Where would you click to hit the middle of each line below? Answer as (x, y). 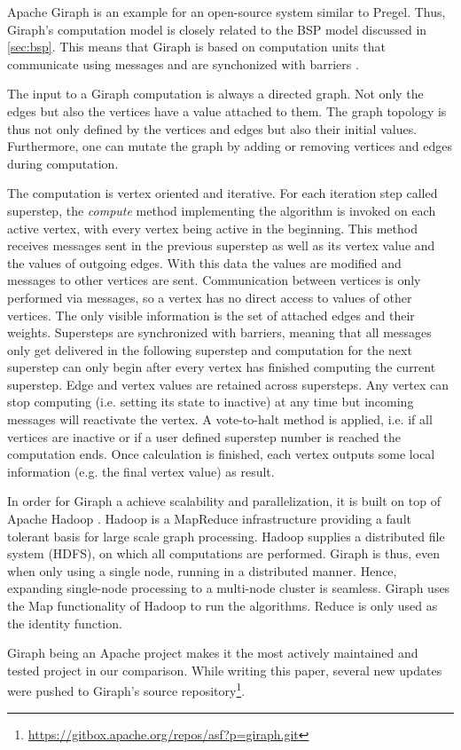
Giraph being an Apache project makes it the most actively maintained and (213, 653)
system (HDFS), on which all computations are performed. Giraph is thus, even (223, 553)
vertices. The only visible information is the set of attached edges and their (211, 315)
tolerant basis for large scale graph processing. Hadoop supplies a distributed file (226, 536)
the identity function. (65, 623)
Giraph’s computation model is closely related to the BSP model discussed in (217, 29)
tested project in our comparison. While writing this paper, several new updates (225, 670)
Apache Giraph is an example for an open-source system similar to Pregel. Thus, (227, 12)
